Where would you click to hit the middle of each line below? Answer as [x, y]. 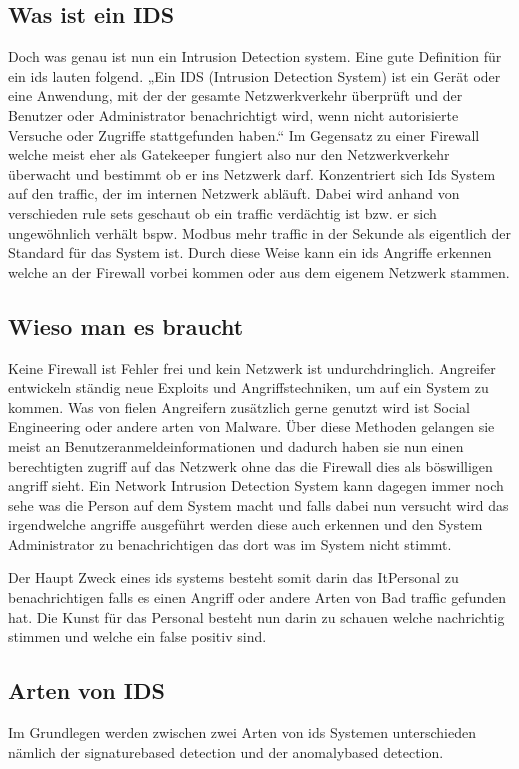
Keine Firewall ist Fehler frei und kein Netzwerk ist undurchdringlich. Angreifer [252, 367]
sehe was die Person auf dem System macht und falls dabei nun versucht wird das [258, 504]
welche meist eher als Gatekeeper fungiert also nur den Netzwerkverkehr [229, 154]
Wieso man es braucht [126, 325]
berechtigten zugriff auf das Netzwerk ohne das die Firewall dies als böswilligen [250, 465]
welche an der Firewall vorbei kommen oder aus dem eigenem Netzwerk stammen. [259, 271]
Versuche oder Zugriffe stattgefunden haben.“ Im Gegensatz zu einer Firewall [244, 134]
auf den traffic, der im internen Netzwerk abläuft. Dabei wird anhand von [234, 193]
